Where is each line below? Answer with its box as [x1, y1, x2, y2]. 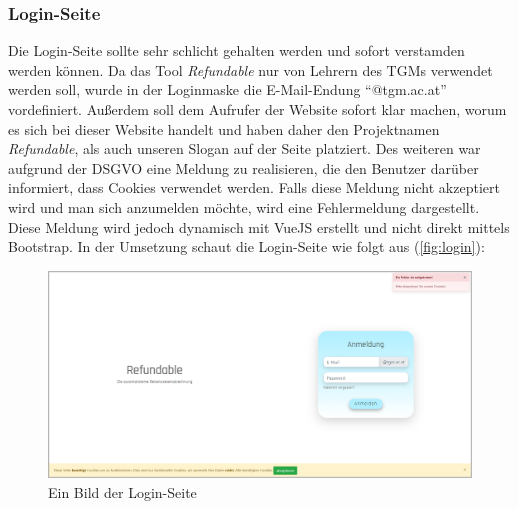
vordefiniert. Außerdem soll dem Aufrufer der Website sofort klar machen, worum [8, 99, 507, 119]
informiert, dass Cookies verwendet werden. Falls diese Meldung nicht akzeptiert [8, 177, 500, 198]
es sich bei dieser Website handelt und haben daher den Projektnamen [8, 118, 440, 139]
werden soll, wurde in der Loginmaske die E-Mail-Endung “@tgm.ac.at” [8, 79, 447, 100]
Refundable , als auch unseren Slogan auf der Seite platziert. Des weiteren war [8, 138, 481, 159]
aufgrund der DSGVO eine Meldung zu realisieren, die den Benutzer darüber [8, 157, 479, 178]
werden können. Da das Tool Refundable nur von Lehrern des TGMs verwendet [8, 59, 493, 80]
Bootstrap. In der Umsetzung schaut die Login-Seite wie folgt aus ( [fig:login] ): [8, 236, 485, 257]
